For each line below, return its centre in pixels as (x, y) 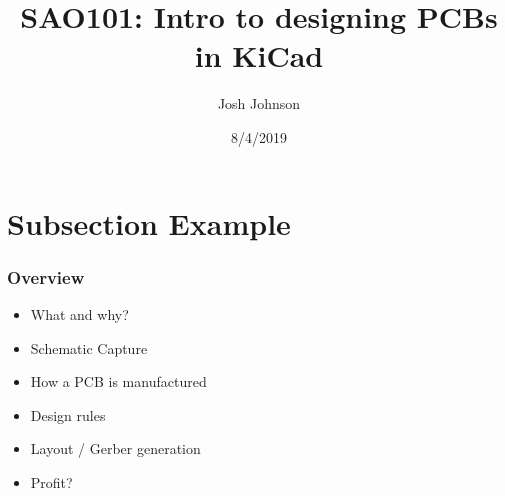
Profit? (51, 481)
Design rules (68, 414)
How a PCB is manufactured (118, 381)
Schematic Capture (89, 347)
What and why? (79, 313)
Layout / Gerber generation (115, 448)
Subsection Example (149, 222)
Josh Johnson (259, 103)
